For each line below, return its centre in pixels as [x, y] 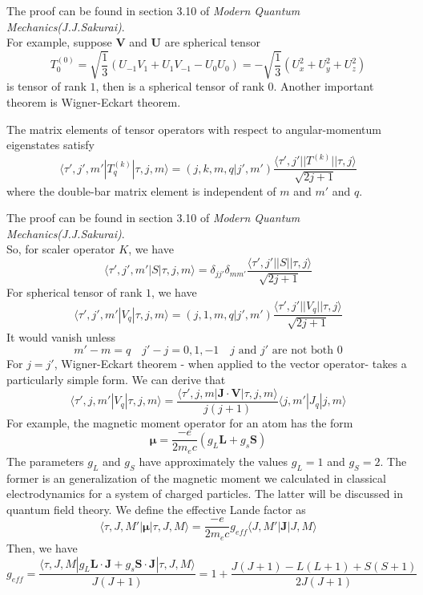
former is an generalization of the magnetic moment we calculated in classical [196, 478]
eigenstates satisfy [50, 145]
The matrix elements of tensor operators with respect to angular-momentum [194, 129]
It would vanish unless [61, 336]
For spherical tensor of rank [75, 292]
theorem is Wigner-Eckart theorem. [94, 101]
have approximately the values [214, 461]
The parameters [45, 461]
